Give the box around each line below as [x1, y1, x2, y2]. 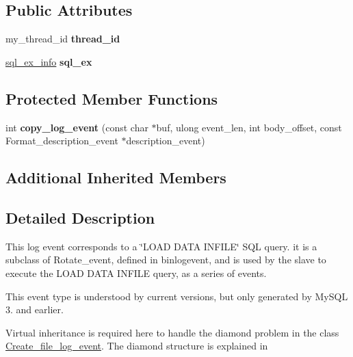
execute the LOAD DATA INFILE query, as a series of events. [5, 265, 267, 280]
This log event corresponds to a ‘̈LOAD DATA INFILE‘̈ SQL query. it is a [5, 239, 317, 253]
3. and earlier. [5, 302, 64, 317]
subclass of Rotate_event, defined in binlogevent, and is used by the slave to [5, 252, 326, 267]
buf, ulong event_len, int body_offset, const [156, 120, 342, 134]
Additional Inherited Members [5, 167, 226, 188]
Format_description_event [5, 133, 118, 148]
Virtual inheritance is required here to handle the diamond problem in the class [5, 325, 339, 339]
